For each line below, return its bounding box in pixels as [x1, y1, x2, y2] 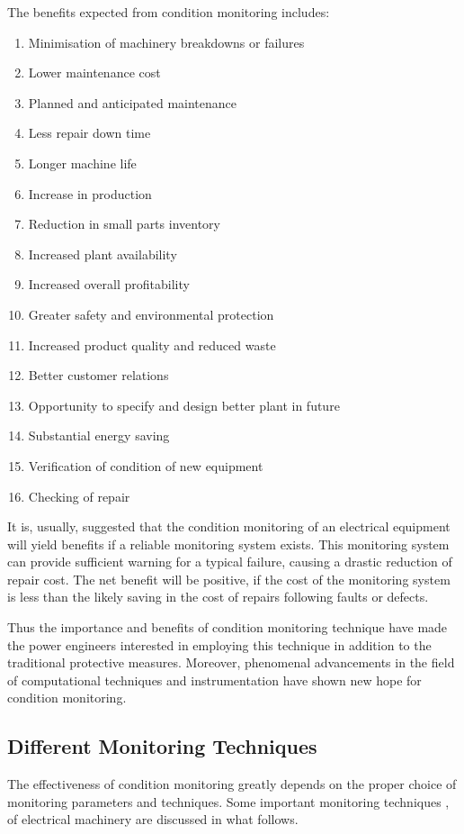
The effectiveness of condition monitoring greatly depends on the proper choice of [7, 775, 457, 793]
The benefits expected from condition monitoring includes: [7, 3, 330, 21]
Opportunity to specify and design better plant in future [28, 395, 340, 414]
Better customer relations [28, 366, 169, 385]
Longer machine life [28, 153, 137, 172]
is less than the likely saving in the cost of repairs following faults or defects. [7, 587, 429, 606]
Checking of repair [28, 486, 130, 505]
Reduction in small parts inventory [28, 214, 220, 233]
